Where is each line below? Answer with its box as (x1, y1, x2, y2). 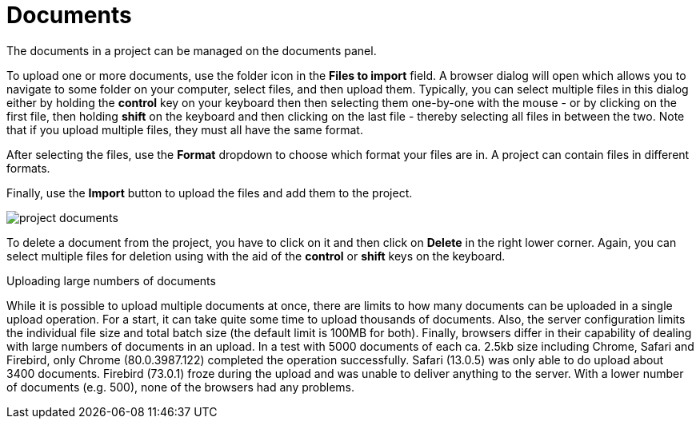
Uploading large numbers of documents (6, 273, 216, 288)
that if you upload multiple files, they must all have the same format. (6, 122, 363, 137)
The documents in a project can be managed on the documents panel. (6, 43, 377, 58)
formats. (6, 161, 50, 175)
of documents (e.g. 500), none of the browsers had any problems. (6, 379, 355, 394)
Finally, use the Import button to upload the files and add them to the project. (6, 185, 413, 200)
